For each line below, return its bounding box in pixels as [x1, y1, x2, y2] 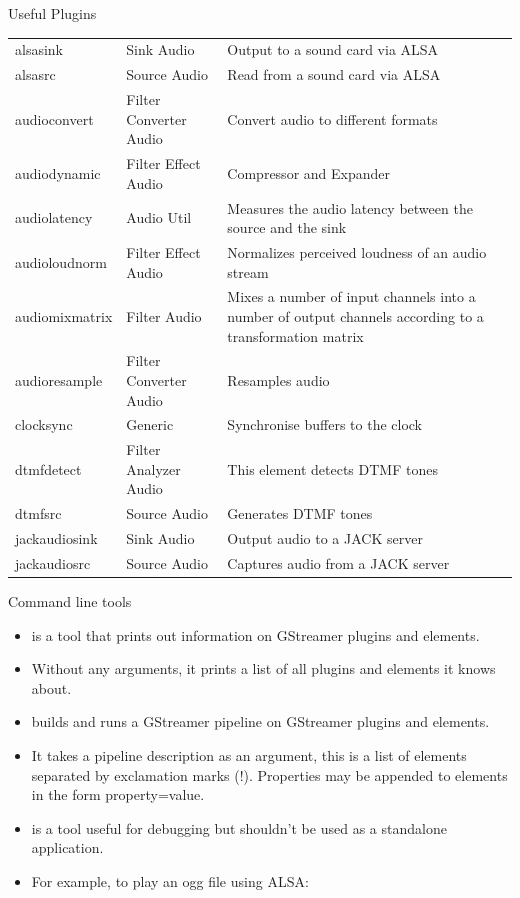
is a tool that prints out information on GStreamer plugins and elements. [31, 624, 480, 645]
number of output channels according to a [227, 305, 484, 326]
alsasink [15, 39, 63, 60]
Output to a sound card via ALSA [227, 39, 439, 60]
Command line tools [8, 591, 132, 612]
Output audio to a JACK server [227, 528, 423, 549]
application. [31, 837, 104, 858]
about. [31, 677, 72, 698]
